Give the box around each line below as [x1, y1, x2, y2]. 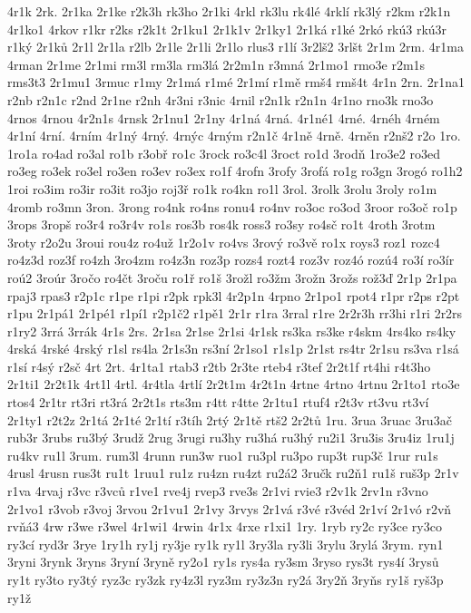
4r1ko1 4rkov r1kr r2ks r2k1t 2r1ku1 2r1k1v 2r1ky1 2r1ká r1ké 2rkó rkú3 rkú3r [7, 19, 447, 38]
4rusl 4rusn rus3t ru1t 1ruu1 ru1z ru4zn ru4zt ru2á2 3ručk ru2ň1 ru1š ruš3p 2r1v [7, 463, 459, 482]
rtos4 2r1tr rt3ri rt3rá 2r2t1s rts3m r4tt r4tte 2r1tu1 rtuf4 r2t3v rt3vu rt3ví [7, 393, 429, 412]
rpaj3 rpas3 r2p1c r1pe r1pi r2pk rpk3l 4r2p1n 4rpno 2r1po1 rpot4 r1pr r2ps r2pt [7, 286, 460, 305]
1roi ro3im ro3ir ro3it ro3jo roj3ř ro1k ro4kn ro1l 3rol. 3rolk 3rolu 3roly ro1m [7, 179, 437, 198]
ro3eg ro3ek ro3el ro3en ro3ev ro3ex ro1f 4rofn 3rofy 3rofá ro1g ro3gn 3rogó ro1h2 [7, 161, 463, 180]
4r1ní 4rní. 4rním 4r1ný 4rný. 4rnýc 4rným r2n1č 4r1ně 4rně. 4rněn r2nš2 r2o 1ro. [7, 126, 461, 145]
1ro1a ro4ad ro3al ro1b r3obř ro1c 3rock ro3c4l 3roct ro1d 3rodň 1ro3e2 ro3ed [7, 143, 440, 162]
